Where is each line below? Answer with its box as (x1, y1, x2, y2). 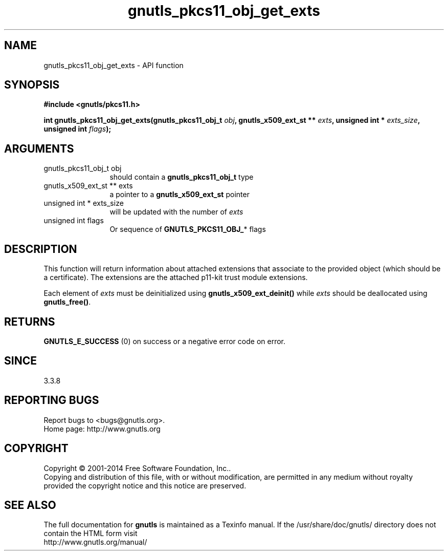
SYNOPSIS (4, 78, 60, 92)
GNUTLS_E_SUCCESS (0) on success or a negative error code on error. (43, 336, 286, 346)
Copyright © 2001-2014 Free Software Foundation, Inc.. (43, 463, 231, 473)
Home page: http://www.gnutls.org (43, 424, 161, 433)
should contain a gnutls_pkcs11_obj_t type (109, 173, 254, 182)
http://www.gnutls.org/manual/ (43, 538, 147, 547)
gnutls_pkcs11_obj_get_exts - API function (43, 60, 184, 70)
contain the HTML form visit (43, 529, 138, 538)
